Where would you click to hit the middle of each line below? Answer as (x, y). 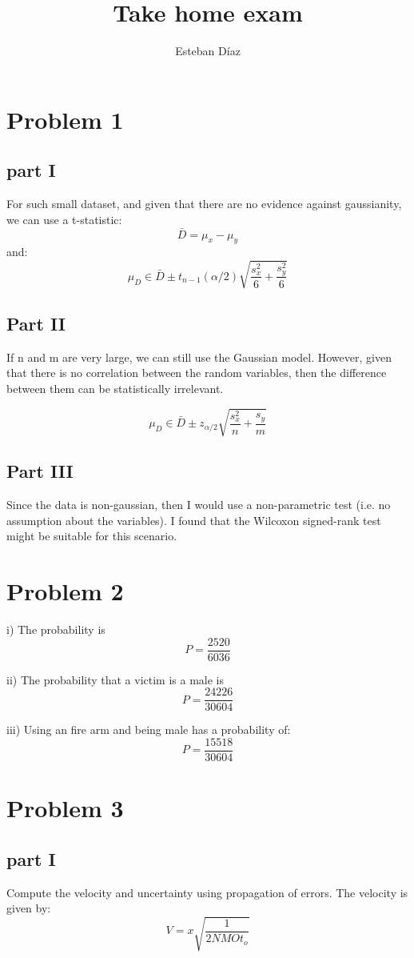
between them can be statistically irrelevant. (115, 388)
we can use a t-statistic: (64, 219)
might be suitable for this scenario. (92, 536)
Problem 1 (65, 119)
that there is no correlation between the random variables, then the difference (197, 373)
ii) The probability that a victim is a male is (115, 679)
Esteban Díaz (208, 51)
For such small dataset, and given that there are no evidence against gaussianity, (204, 204)
